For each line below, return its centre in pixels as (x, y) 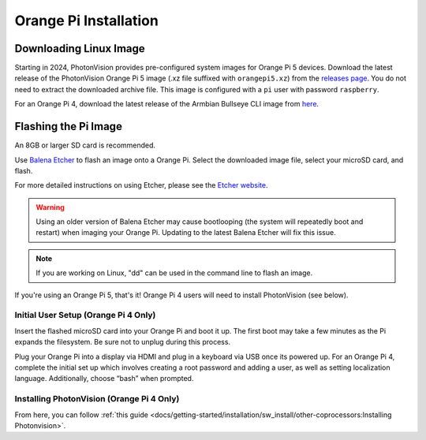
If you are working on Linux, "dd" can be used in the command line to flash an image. (174, 273)
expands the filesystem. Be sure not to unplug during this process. (123, 342)
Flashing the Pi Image (68, 127)
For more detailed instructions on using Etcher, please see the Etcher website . (141, 185)
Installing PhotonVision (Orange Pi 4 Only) (97, 399)
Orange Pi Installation (87, 21)
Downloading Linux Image (80, 48)
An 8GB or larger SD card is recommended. (85, 145)
